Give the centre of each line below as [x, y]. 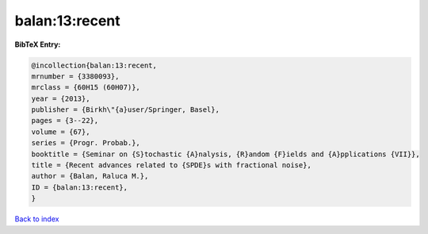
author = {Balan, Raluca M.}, [90, 176]
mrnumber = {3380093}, [75, 76]
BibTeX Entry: [38, 44]
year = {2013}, [61, 98]
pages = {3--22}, [65, 121]
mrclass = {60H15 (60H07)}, [86, 88]
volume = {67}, [61, 132]
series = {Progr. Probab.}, [86, 143]
